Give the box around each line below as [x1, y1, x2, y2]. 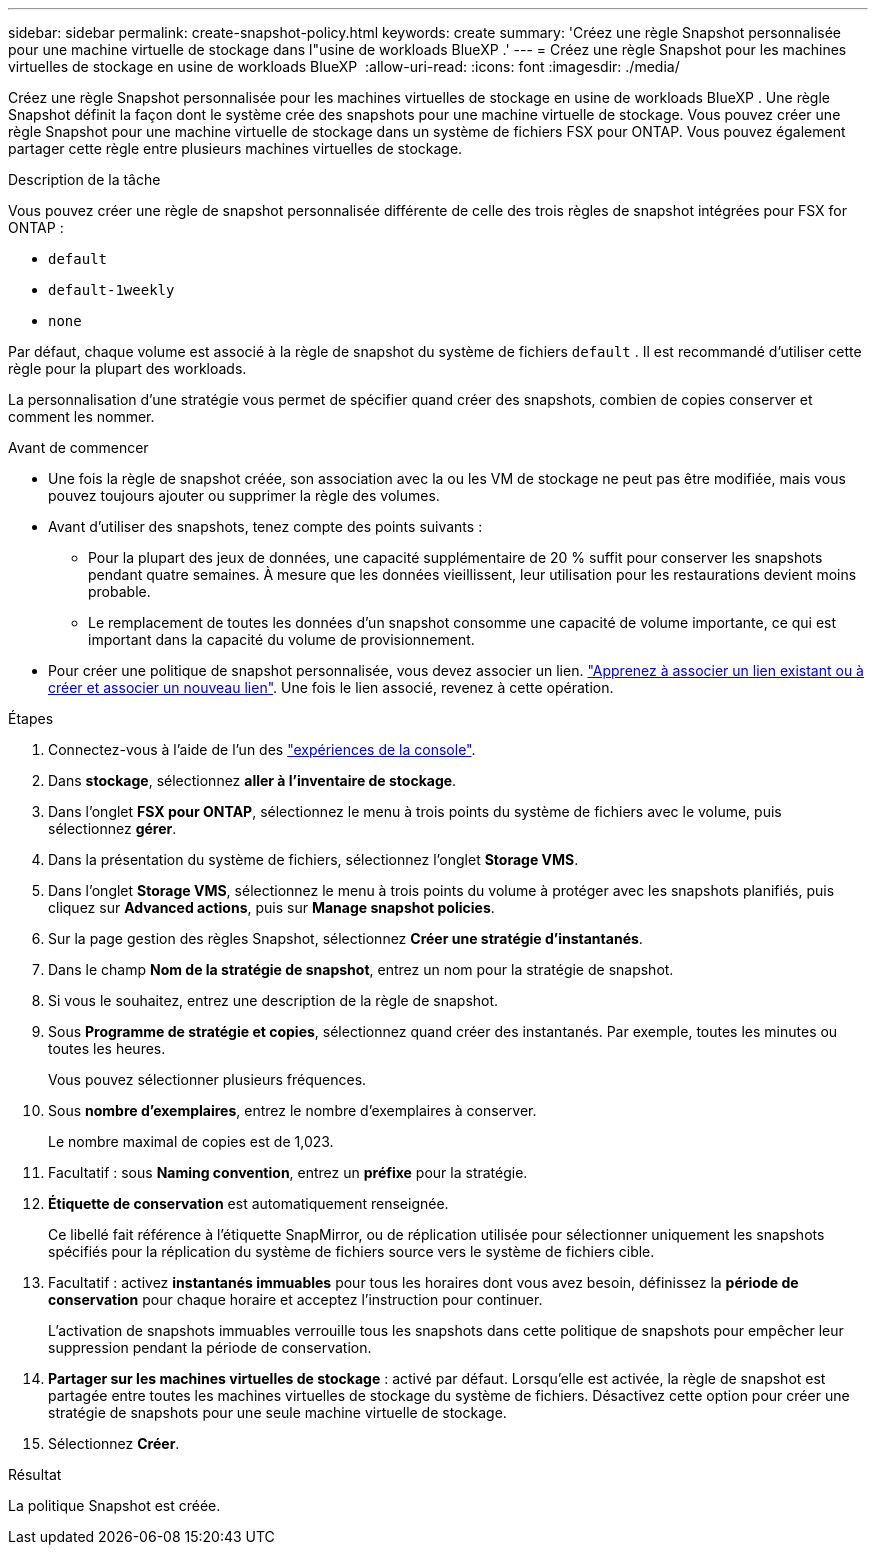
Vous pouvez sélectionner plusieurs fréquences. [48, 1071, 367, 1088]
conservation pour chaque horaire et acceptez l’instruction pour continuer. [48, 1291, 543, 1308]
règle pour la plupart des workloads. [8, 360, 247, 377]
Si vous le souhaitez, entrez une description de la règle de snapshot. [48, 992, 499, 1009]
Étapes [8, 710, 54, 727]
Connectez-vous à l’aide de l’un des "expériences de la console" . [48, 741, 476, 758]
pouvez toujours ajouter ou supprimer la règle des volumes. [48, 487, 440, 504]
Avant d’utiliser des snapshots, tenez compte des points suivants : [48, 518, 483, 535]
